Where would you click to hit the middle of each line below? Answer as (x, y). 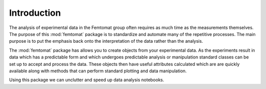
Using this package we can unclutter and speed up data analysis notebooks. (87, 80)
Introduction (35, 13)
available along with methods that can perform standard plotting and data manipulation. (98, 71)
